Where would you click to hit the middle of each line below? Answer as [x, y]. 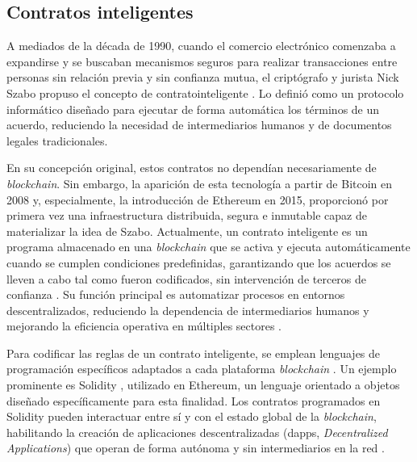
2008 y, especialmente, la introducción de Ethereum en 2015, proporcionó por [198, 199]
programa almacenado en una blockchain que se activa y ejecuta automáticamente [208, 247]
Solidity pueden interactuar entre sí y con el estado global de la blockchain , [192, 416]
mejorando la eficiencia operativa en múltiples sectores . [144, 326]
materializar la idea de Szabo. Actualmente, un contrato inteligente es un [187, 231]
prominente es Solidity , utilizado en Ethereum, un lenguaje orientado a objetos [203, 385]
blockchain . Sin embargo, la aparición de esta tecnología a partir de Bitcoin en [200, 183]
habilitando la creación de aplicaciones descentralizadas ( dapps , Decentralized [197, 432]
